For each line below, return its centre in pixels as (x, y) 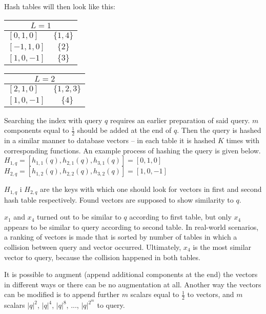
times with (243, 140)
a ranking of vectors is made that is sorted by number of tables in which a (121, 237)
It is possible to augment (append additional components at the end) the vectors (131, 274)
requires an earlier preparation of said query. (180, 120)
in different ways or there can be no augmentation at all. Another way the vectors (133, 284)
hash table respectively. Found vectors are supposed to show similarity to (119, 199)
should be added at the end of (124, 130)
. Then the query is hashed (219, 130)
